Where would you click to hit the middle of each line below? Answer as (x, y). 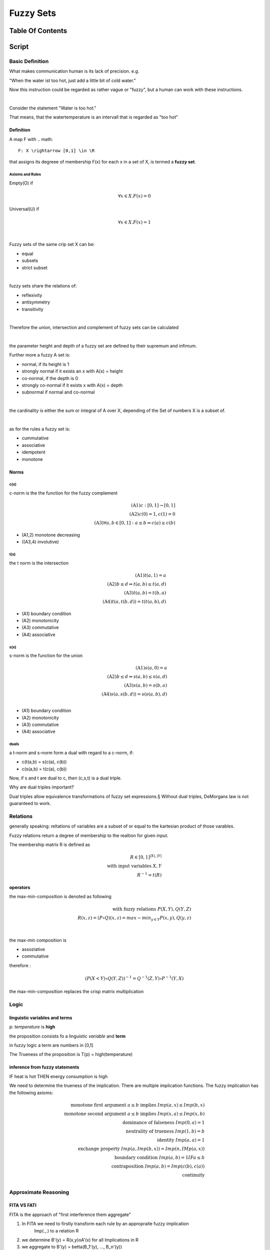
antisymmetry (36, 302)
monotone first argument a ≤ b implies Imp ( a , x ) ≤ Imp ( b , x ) (138, 1105)
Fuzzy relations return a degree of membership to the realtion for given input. (89, 835)
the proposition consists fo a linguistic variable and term (67, 1036)
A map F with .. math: (31, 139)
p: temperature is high (32, 1027)
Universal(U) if (24, 209)
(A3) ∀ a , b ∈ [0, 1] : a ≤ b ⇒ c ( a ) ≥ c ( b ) (135, 523)
